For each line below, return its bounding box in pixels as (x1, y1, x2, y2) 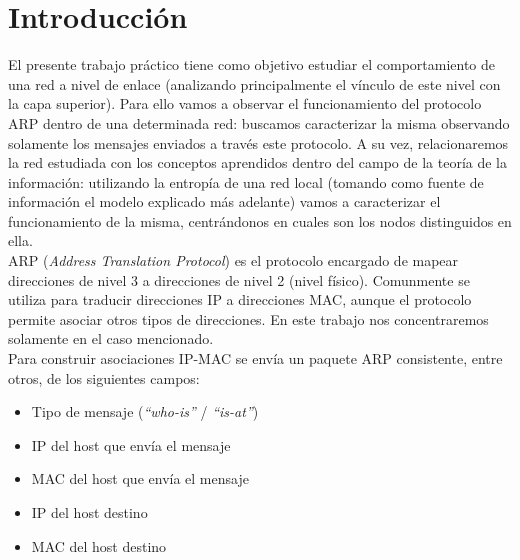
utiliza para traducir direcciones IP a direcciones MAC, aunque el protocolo (8, 289, 472, 310)
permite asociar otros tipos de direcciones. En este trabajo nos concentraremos (8, 308, 489, 329)
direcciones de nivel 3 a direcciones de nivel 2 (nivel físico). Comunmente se (8, 269, 470, 290)
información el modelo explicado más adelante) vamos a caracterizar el (8, 191, 441, 212)
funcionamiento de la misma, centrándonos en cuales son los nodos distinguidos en (8, 210, 512, 231)
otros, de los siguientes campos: (8, 367, 200, 388)
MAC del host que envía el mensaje (31, 468, 249, 489)
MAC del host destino (31, 535, 167, 556)
